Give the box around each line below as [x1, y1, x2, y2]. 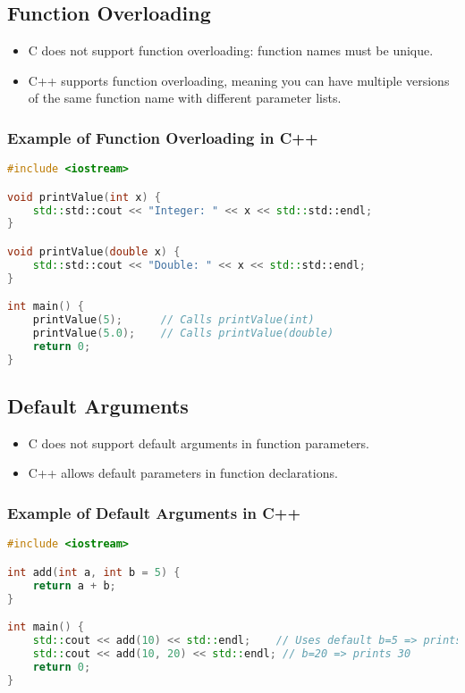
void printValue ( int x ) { [7, 190, 161, 204]
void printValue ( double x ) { [7, 246, 181, 259]
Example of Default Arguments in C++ [7, 501, 301, 523]
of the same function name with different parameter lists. [28, 88, 342, 107]
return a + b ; [32, 579, 116, 592]
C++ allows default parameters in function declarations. [28, 463, 338, 482]
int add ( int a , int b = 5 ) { [7, 565, 181, 579]
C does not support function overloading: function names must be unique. [28, 41, 434, 60]
